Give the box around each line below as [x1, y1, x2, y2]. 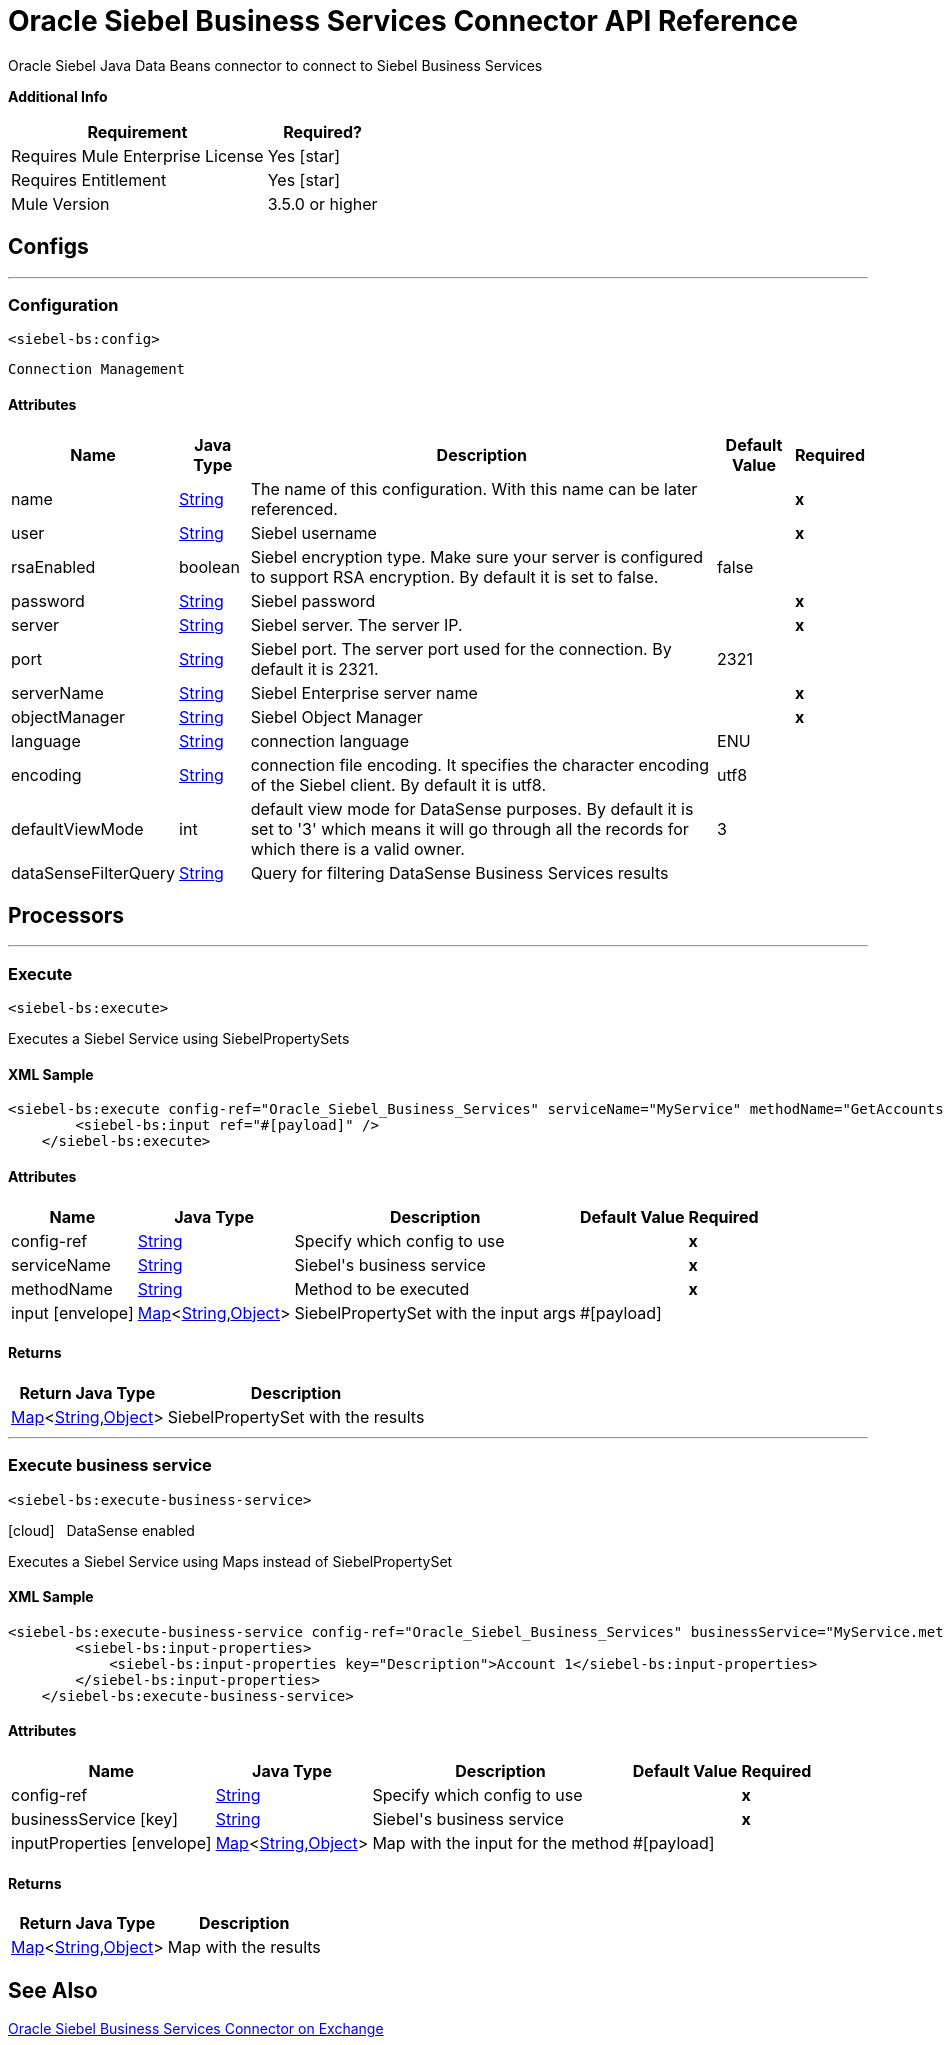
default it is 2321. [250, 658, 379, 679]
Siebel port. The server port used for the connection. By [250, 638, 672, 659]
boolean [179, 556, 240, 577]
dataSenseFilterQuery [11, 862, 176, 883]
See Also [8, 1977, 98, 2003]
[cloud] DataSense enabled [8, 1521, 195, 1539]
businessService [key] [11, 1809, 179, 1829]
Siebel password [250, 590, 376, 611]
